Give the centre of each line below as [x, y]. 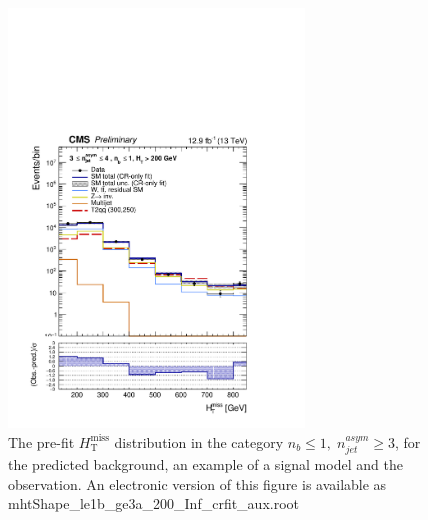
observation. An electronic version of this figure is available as [197, 483]
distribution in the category [199, 441]
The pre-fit [41, 441]
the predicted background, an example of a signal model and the [205, 463]
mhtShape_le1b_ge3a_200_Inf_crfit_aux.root [154, 503]
